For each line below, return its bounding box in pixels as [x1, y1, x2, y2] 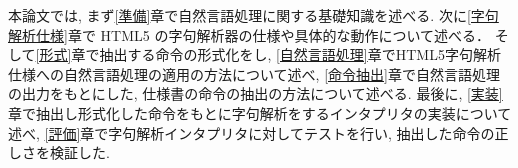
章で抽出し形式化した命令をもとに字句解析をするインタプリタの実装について [8, 102, 512, 123]
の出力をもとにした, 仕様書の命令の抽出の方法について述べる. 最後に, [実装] [8, 83, 503, 104]
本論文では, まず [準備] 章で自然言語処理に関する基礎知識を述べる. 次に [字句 [8, 5, 499, 25]
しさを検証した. [8, 142, 110, 163]
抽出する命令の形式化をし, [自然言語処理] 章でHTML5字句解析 [99, 44, 501, 65]
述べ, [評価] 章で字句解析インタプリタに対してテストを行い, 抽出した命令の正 [8, 122, 509, 143]
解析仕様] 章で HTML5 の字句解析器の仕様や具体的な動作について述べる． [8, 24, 491, 45]
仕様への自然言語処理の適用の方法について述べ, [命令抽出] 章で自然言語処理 [8, 63, 500, 84]
